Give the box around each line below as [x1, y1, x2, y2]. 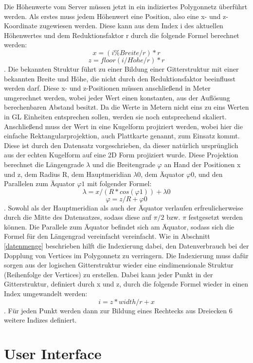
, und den [194, 169, 223, 179]
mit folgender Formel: [87, 178, 152, 189]
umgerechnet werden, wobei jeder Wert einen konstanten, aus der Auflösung [4, 92, 230, 102]
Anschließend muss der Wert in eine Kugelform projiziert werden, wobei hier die [4, 121, 243, 131]
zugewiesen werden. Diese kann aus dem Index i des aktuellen [39, 20, 223, 31]
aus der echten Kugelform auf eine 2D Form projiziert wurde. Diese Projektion [4, 150, 238, 160]
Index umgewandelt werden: [4, 288, 88, 299]
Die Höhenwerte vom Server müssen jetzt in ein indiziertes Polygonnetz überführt [4, 1, 248, 11]
